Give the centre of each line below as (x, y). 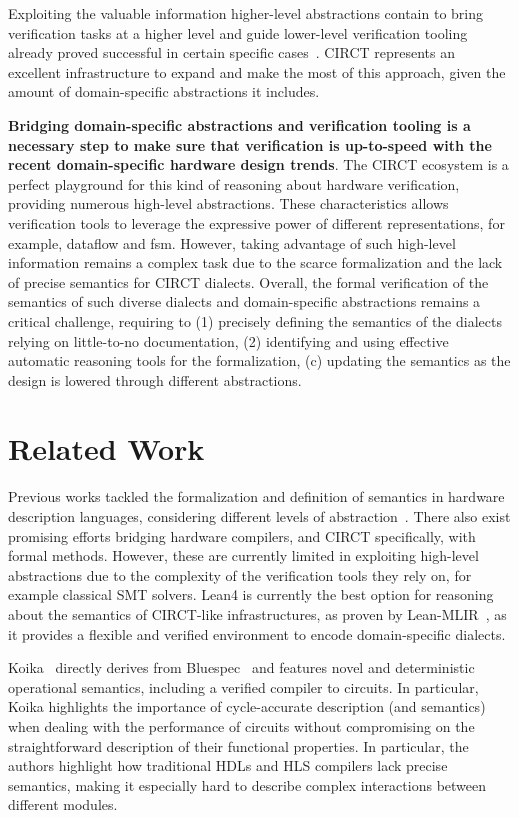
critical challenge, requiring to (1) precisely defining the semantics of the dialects (255, 320)
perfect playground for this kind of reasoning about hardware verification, (234, 183)
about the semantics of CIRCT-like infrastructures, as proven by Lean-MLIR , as (257, 613)
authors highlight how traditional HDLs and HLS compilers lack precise (228, 765)
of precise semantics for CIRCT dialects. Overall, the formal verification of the (248, 281)
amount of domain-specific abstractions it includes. (164, 91)
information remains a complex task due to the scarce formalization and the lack (255, 262)
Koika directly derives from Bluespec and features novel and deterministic (241, 667)
